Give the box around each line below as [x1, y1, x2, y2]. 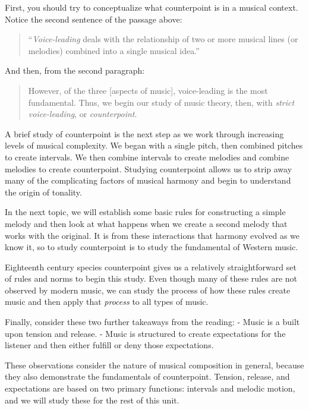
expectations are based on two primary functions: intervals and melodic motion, [5, 382, 295, 395]
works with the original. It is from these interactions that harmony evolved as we [5, 229, 299, 241]
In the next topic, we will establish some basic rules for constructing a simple [5, 206, 286, 218]
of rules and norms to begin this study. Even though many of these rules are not [5, 272, 298, 285]
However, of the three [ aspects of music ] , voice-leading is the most [28, 84, 268, 96]
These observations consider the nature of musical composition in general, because [5, 358, 304, 371]
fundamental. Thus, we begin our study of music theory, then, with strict [28, 96, 295, 108]
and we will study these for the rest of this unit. [5, 393, 179, 406]
